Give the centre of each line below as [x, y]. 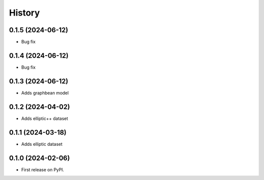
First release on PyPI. [43, 170]
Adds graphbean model [45, 93]
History [24, 13]
